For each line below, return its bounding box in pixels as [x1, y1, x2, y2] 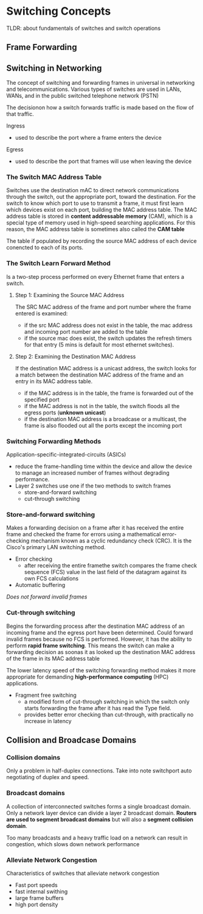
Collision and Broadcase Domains [6, 735, 137, 746]
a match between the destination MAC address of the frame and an [15, 371, 184, 378]
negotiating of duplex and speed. [6, 774, 89, 781]
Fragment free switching [15, 691, 77, 699]
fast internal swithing [15, 888, 68, 895]
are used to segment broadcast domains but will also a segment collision [6, 816, 193, 823]
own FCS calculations [24, 575, 79, 582]
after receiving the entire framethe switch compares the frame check [24, 562, 198, 569]
